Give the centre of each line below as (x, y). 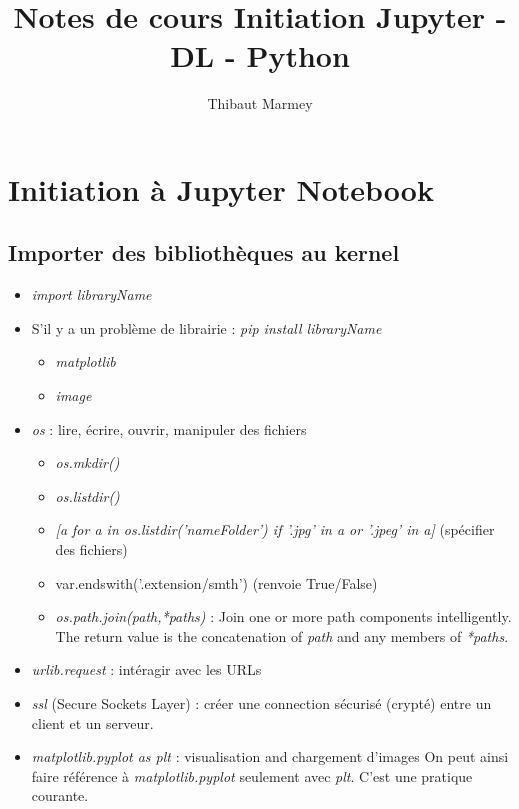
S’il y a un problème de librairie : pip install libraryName (206, 327)
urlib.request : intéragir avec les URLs (146, 669)
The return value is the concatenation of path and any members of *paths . (282, 635)
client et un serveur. (92, 722)
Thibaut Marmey (260, 103)
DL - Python (260, 55)
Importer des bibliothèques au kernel (204, 252)
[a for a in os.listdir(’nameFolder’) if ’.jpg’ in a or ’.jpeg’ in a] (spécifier (275, 529)
